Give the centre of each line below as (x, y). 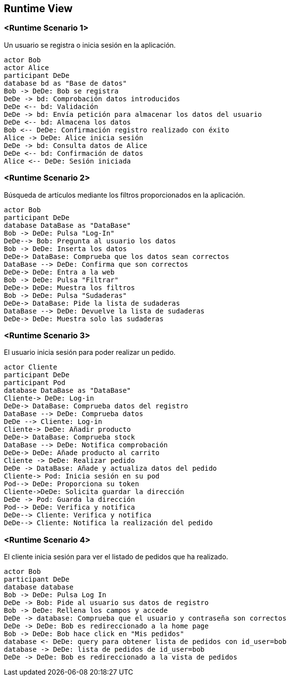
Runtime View (38, 9)
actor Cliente (31, 367)
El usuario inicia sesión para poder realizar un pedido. (90, 352)
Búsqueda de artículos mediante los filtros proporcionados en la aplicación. (125, 195)
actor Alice (26, 67)
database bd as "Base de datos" (65, 83)
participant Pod (35, 383)
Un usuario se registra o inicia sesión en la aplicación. (90, 45)
